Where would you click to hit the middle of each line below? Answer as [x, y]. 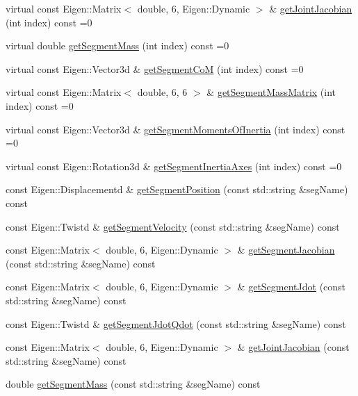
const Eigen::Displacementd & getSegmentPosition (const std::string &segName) [177, 189]
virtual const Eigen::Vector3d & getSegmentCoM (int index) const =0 [155, 68]
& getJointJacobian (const [293, 347]
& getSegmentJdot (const [292, 287]
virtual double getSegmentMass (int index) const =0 [117, 46]
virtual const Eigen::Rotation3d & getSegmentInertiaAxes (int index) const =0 [174, 166]
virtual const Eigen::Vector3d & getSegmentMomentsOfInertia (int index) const [176, 129]
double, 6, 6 [162, 92]
